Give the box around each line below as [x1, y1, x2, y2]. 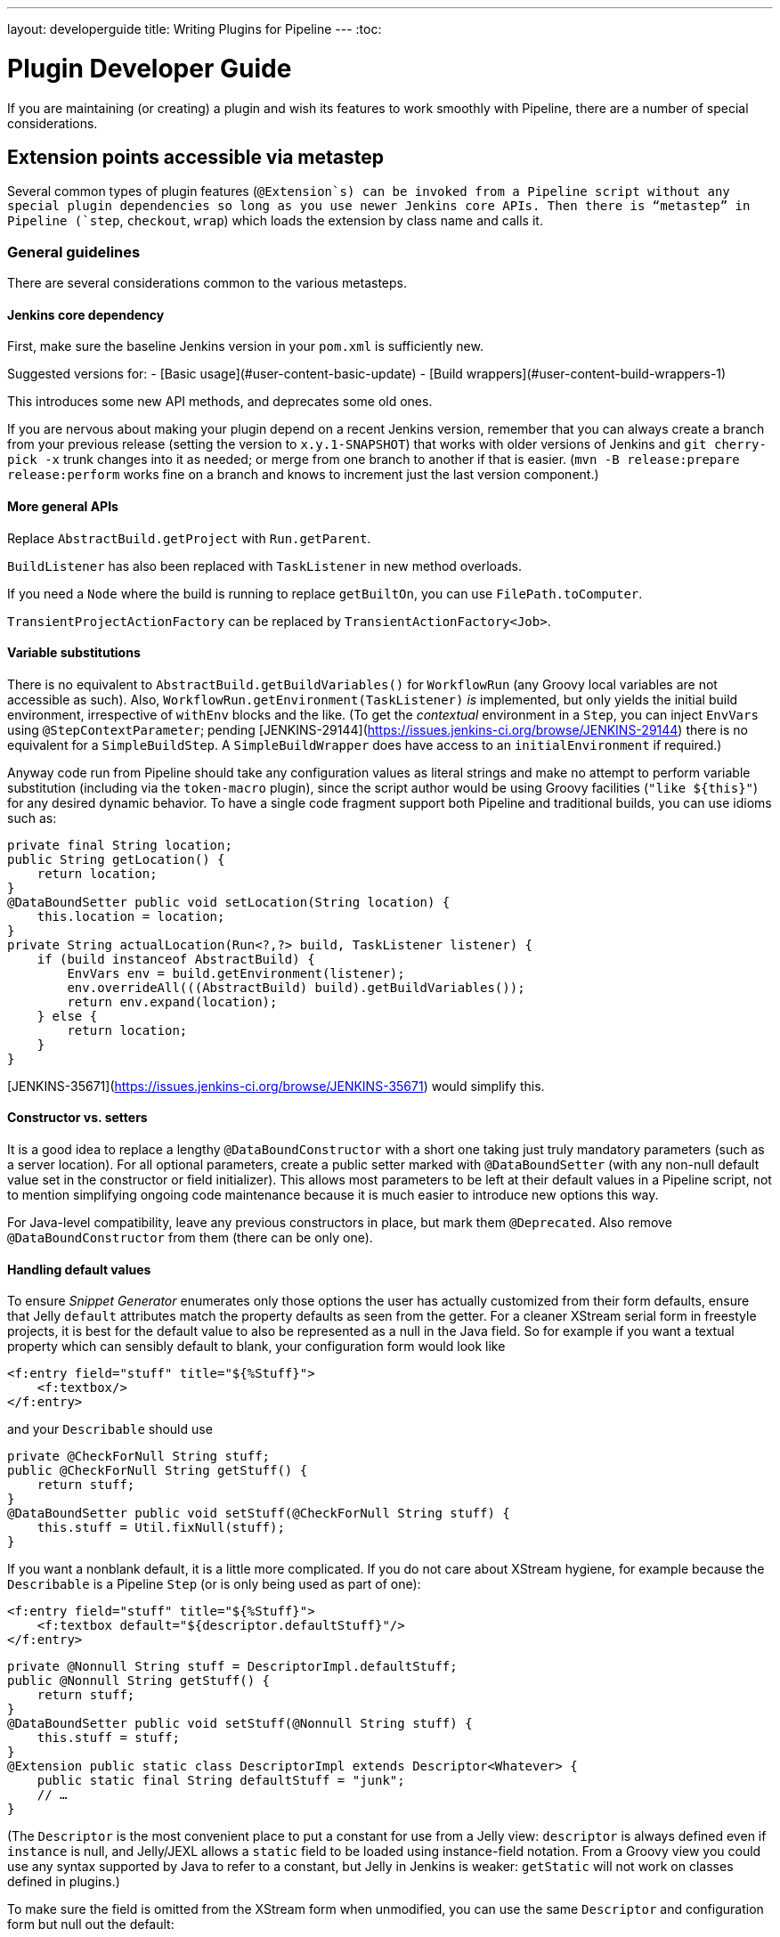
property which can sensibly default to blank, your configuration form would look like [7, 1339, 506, 1355]
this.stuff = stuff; [37, 1730, 180, 1746]
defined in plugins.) [7, 1874, 120, 1890]
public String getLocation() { [7, 851, 225, 867]
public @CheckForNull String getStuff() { [7, 1463, 308, 1478]
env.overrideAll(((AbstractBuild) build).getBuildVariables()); [67, 980, 525, 995]
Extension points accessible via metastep [7, 145, 384, 168]
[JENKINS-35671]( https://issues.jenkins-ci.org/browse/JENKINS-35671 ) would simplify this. [7, 1078, 545, 1094]
